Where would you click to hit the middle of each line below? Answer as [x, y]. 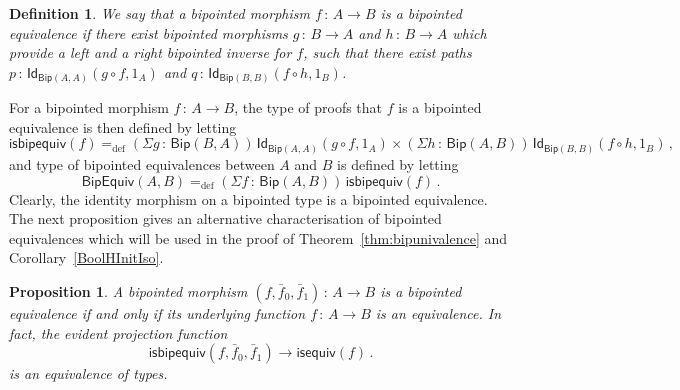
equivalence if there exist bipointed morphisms [148, 32]
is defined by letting [398, 164]
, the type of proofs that [308, 107]
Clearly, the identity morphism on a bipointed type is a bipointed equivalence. [248, 198]
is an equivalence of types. [88, 373]
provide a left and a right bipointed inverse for [150, 52]
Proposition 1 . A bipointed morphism [128, 290]
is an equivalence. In [438, 312]
